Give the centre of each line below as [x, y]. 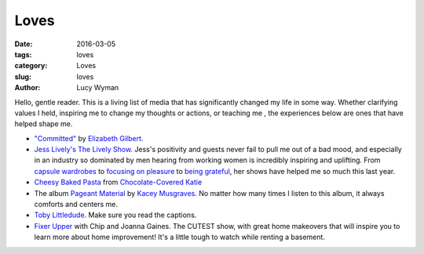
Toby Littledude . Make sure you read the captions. [115, 215]
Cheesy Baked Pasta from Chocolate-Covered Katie [118, 182]
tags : [23, 54]
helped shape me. [44, 124]
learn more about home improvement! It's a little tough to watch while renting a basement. [180, 237]
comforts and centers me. [76, 205]
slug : [23, 76]
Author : [27, 88]
